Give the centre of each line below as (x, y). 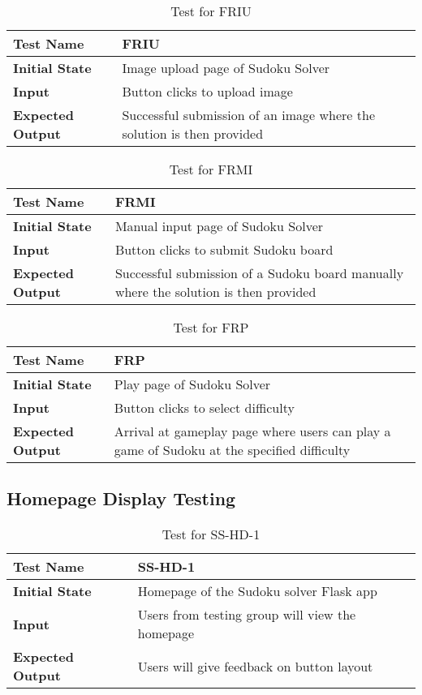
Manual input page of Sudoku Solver (219, 226)
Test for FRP (211, 327)
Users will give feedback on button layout (255, 666)
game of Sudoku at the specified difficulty (232, 450)
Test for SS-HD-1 (211, 534)
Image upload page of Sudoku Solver (226, 68)
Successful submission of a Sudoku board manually (259, 273)
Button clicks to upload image (207, 91)
